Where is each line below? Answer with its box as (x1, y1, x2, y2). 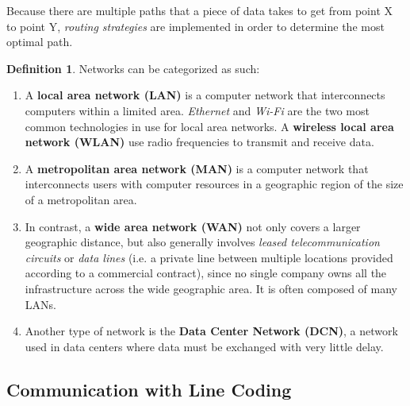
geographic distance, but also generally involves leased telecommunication (25, 234, 380, 250)
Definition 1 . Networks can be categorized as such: (6, 60, 260, 76)
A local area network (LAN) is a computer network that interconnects (25, 87, 385, 103)
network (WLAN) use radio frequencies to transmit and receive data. (25, 133, 374, 150)
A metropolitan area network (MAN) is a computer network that (25, 160, 369, 176)
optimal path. (6, 33, 73, 50)
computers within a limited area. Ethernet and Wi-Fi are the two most (25, 102, 370, 118)
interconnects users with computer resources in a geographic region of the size (25, 176, 404, 192)
